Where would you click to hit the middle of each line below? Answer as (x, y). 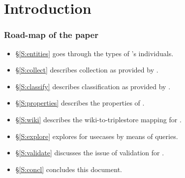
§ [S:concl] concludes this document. (69, 169)
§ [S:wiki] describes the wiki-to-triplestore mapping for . (98, 119)
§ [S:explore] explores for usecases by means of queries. (97, 136)
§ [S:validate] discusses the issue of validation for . (90, 153)
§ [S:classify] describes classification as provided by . (93, 86)
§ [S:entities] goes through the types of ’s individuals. (94, 53)
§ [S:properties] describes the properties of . (80, 103)
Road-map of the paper (51, 35)
